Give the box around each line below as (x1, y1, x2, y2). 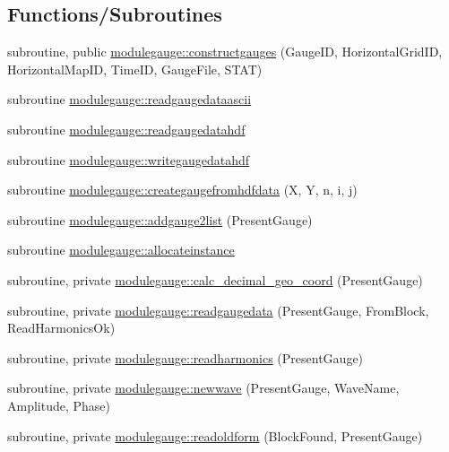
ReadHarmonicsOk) (7, 318, 116, 337)
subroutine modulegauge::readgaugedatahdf (7, 119, 246, 138)
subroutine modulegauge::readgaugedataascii (7, 90, 252, 109)
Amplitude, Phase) (7, 395, 111, 414)
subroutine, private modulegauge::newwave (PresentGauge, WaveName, (7, 378, 400, 397)
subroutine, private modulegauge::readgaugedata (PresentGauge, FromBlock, (7, 300, 429, 319)
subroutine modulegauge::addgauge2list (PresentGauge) (7, 210, 313, 229)
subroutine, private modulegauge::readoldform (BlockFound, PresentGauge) (7, 426, 423, 445)
